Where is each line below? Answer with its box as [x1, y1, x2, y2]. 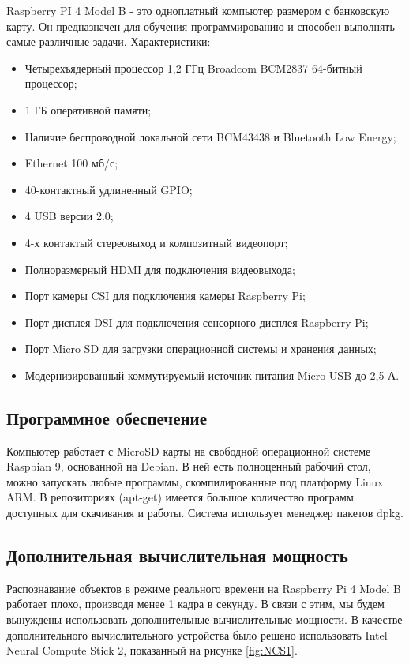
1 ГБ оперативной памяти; [24, 101, 152, 118]
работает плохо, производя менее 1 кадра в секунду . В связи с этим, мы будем [6, 595, 385, 612]
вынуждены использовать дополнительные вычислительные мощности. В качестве [6, 611, 403, 628]
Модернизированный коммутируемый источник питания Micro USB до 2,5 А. [24, 366, 400, 383]
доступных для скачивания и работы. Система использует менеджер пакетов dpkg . [6, 505, 403, 521]
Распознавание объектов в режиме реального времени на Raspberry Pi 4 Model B [6, 580, 401, 596]
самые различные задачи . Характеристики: [6, 33, 211, 50]
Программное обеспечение [6, 405, 208, 430]
